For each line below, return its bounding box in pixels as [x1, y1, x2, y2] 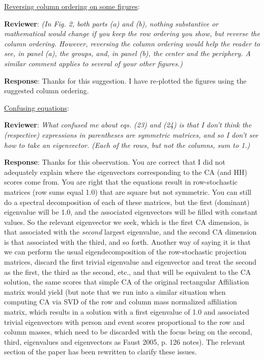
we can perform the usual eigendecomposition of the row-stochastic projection [4, 246, 247, 257]
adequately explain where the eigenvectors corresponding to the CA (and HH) [4, 166, 247, 177]
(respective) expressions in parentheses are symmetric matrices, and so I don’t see [4, 129, 258, 140]
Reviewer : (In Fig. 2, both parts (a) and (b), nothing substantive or [4, 18, 219, 29]
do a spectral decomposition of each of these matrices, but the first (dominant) [4, 196, 250, 207]
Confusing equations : [4, 102, 69, 113]
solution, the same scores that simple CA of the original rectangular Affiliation [4, 276, 249, 287]
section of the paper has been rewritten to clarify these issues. [4, 346, 197, 357]
